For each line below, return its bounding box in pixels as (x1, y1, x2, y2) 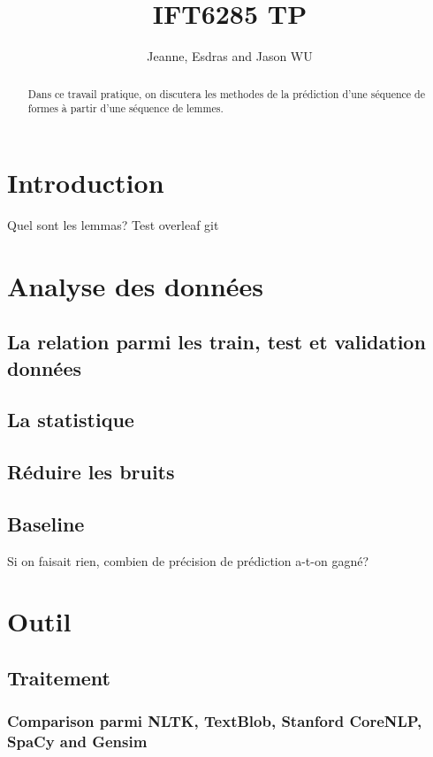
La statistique (7, 406, 134, 433)
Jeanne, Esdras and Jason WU (147, 47, 313, 65)
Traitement (7, 664, 110, 692)
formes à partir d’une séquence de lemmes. (27, 101, 224, 116)
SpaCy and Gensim (7, 730, 148, 753)
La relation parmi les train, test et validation (7, 328, 426, 356)
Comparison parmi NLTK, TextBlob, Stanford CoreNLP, (7, 710, 422, 732)
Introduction (7, 164, 164, 200)
